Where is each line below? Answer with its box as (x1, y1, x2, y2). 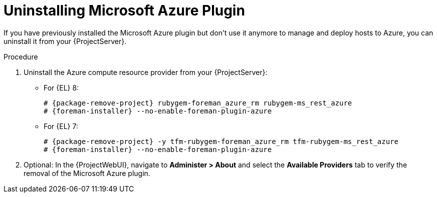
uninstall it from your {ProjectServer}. (4, 36, 127, 45)
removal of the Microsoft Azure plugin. (24, 168, 150, 177)
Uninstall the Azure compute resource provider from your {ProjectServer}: (24, 67, 268, 76)
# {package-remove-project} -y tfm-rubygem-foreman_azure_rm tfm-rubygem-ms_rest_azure (44, 137, 399, 145)
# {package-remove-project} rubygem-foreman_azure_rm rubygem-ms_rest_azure (44, 98, 352, 107)
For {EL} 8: (44, 83, 79, 92)
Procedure (4, 52, 38, 61)
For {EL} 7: (44, 121, 79, 130)
